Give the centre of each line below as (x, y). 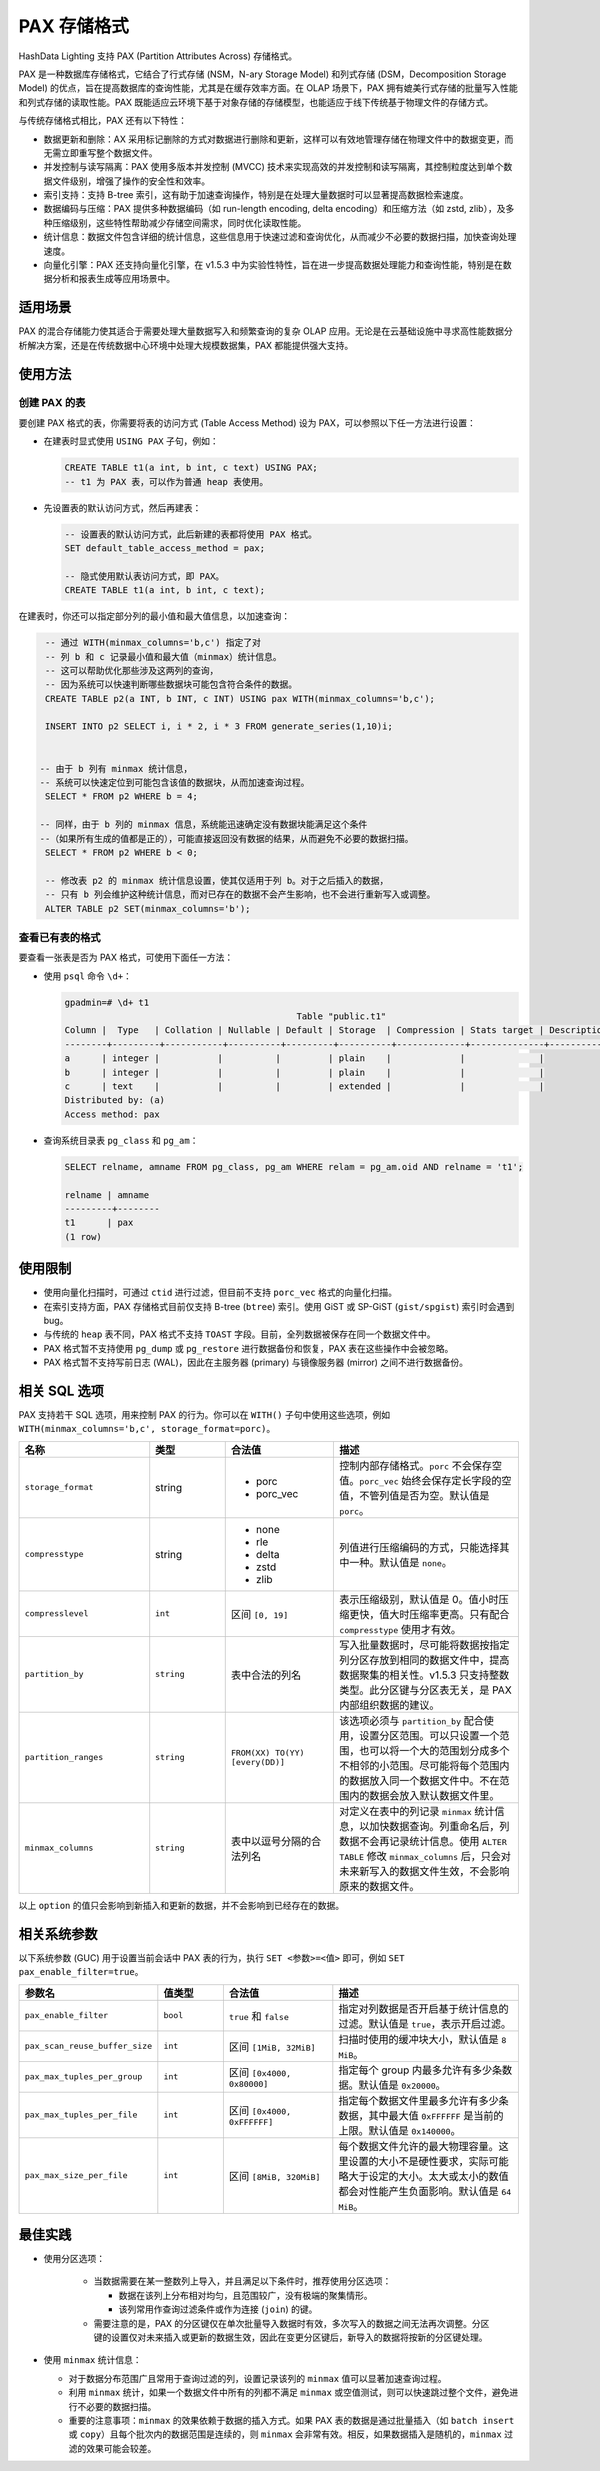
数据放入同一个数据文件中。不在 (424, 1780)
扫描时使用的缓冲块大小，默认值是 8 (422, 2039)
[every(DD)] (257, 1761)
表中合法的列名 (266, 1675)
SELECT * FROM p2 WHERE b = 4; (122, 796)
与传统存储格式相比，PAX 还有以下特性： (103, 121)
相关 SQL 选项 (61, 1390)
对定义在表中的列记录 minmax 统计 (417, 1811)
